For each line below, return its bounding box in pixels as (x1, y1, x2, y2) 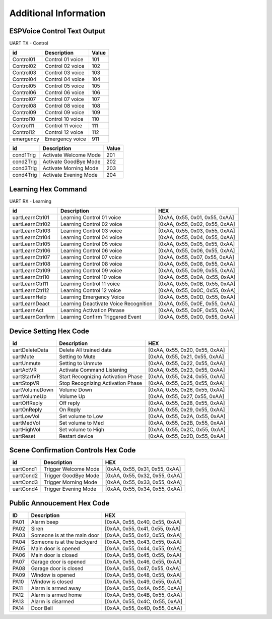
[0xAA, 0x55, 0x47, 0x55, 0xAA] (105, 564, 181, 572)
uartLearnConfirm (12, 314, 55, 321)
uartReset (12, 432, 36, 439)
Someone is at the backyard (31, 538, 98, 545)
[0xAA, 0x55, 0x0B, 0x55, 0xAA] (158, 280, 236, 287)
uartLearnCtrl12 (12, 287, 50, 294)
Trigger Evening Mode (43, 485, 97, 492)
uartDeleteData (12, 346, 48, 353)
